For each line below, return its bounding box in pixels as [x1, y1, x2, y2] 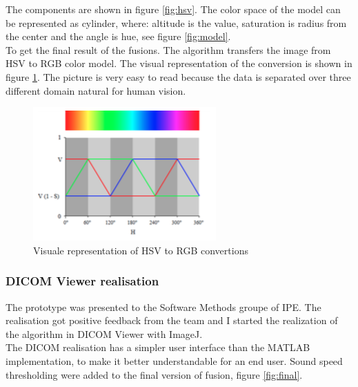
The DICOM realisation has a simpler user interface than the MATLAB [6, 340, 310, 355]
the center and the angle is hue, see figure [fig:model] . [6, 29, 231, 44]
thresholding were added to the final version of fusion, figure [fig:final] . [6, 367, 303, 381]
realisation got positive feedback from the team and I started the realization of [6, 313, 338, 328]
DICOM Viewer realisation [6, 272, 159, 290]
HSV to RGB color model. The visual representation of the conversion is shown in [6, 56, 352, 70]
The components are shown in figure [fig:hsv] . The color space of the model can [6, 2, 341, 16]
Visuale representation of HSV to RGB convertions [33, 243, 248, 257]
